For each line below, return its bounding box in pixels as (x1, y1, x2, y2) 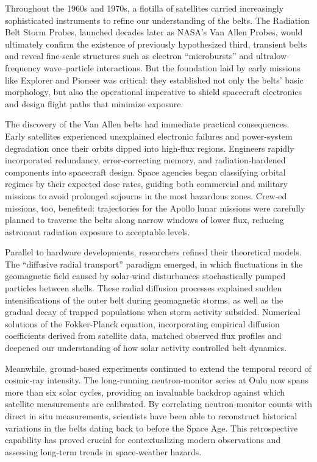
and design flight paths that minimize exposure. (5, 97, 183, 110)
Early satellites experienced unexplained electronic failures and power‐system (5, 129, 293, 142)
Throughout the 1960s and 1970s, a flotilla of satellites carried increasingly (5, 2, 284, 14)
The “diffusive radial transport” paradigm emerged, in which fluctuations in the (5, 257, 303, 270)
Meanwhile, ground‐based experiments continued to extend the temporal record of (5, 361, 312, 374)
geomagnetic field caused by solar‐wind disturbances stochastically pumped (5, 269, 286, 282)
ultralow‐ (255, 49, 290, 62)
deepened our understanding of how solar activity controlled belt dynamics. (5, 341, 287, 354)
